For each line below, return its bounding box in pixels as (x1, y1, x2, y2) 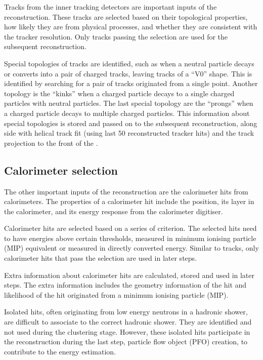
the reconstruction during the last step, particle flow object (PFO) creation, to (4, 336, 248, 347)
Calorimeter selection (4, 162, 118, 178)
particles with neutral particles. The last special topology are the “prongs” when (4, 98, 253, 108)
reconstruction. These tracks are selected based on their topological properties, (4, 11, 248, 22)
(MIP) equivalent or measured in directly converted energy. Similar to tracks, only (4, 243, 259, 253)
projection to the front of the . (4, 137, 98, 148)
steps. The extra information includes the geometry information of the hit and (4, 279, 247, 290)
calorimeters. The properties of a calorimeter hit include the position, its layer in (4, 196, 254, 207)
